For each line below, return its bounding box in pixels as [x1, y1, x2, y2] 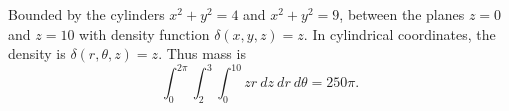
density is [8, 43, 66, 64]
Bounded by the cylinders [8, 4, 165, 24]
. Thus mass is [158, 43, 246, 64]
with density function [79, 23, 210, 44]
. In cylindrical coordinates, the [303, 23, 496, 44]
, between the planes [339, 4, 465, 24]
